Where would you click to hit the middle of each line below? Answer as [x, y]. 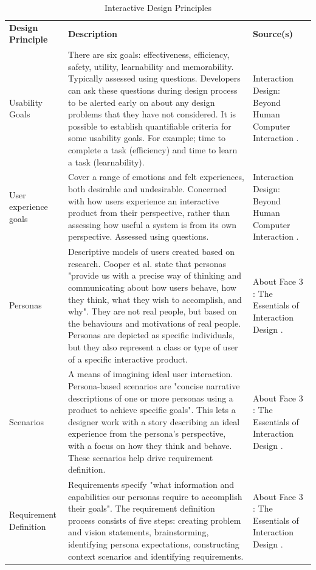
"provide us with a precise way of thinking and [154, 275]
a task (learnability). [106, 162]
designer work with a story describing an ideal [154, 421]
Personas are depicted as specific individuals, [151, 335]
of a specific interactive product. [128, 359]
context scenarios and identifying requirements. [156, 556]
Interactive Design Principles [158, 7]
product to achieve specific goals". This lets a [152, 410]
